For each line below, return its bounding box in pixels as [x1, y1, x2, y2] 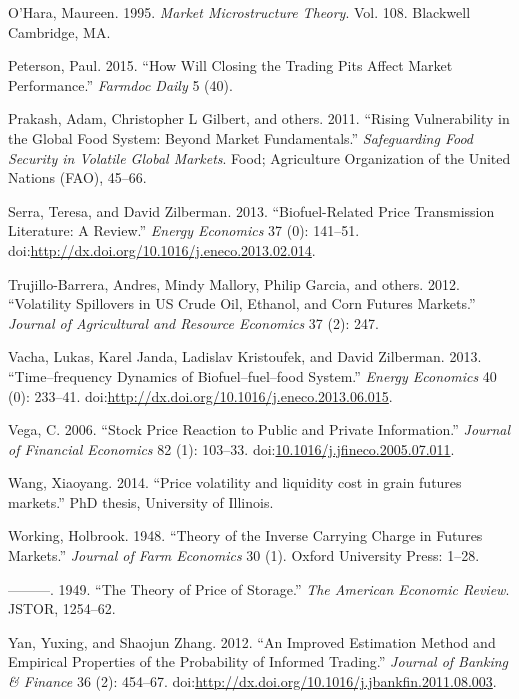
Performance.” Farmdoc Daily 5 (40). [8, 74, 233, 95]
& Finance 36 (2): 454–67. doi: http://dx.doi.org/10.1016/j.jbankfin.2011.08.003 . [8, 671, 497, 692]
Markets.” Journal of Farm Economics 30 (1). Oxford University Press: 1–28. [8, 545, 480, 566]
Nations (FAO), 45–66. [8, 167, 147, 188]
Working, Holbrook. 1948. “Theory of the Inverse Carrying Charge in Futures [8, 525, 483, 546]
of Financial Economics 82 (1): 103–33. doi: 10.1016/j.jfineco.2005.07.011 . [8, 438, 455, 459]
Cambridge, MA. [8, 21, 111, 42]
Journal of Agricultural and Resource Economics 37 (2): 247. [8, 312, 379, 333]
